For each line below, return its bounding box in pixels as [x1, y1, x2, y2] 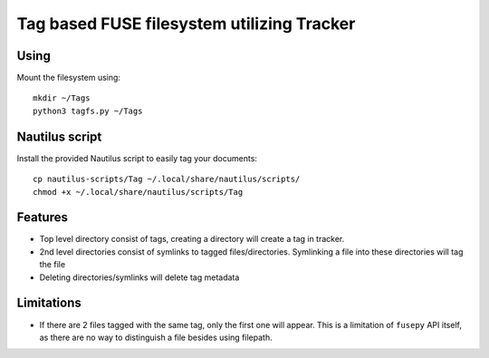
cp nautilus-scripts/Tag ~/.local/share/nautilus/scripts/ [33, 174, 301, 185]
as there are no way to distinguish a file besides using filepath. [39, 332, 273, 343]
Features [16, 209, 68, 226]
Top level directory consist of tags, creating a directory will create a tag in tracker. [39, 234, 345, 245]
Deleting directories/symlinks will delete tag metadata [39, 272, 240, 283]
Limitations [16, 295, 81, 311]
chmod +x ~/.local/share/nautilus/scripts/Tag [33, 187, 244, 197]
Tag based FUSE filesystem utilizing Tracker [16, 14, 356, 34]
